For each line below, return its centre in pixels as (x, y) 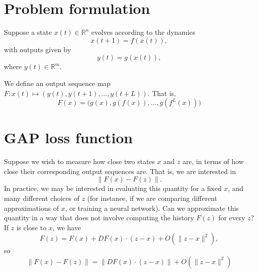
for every (232, 218)
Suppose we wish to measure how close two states (80, 161)
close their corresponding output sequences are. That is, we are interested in (120, 171)
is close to (32, 227)
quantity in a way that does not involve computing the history (99, 218)
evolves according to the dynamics (143, 32)
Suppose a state (28, 32)
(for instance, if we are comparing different (152, 198)
